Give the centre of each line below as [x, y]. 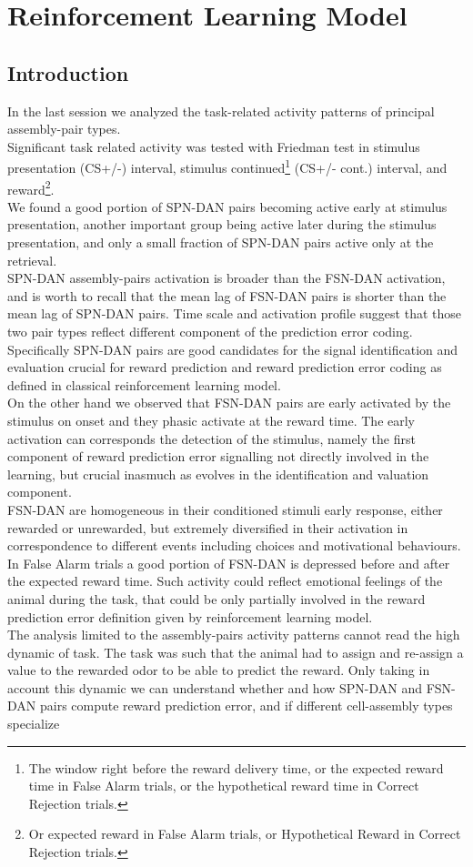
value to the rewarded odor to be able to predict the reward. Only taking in [219, 670]
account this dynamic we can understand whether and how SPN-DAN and [215, 687]
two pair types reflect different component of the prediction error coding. [210, 332]
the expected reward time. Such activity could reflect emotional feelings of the [225, 581]
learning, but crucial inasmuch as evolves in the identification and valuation [218, 474]
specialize [34, 724]
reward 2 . [31, 187]
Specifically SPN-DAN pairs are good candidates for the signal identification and [233, 349]
